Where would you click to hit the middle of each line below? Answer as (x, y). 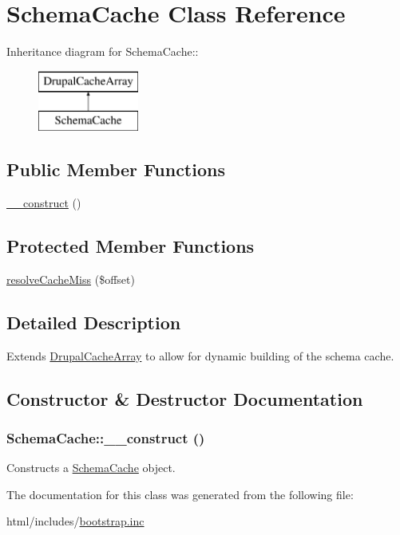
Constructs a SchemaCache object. (91, 468)
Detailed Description (94, 322)
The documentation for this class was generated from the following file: (180, 494)
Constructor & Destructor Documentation (185, 398)
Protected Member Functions (131, 246)
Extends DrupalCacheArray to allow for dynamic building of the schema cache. (200, 355)
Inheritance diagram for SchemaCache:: (103, 51)
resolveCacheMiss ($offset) (71, 279)
